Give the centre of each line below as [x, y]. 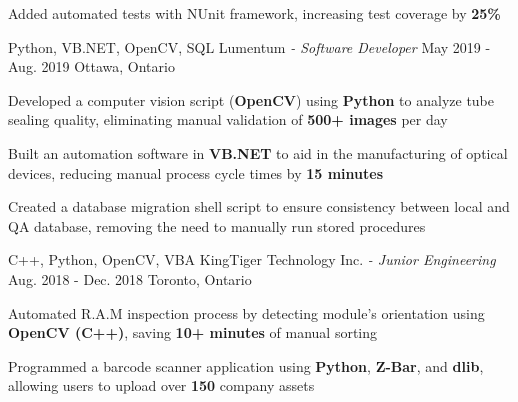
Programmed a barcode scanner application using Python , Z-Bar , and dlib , [246, 365]
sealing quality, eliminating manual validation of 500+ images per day [228, 119]
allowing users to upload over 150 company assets [161, 385]
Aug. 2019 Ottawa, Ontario [91, 66]
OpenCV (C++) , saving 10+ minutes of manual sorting [193, 332]
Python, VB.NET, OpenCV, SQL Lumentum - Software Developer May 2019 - [249, 46]
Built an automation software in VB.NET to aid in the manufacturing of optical [258, 152]
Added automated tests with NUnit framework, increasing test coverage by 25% [254, 13]
